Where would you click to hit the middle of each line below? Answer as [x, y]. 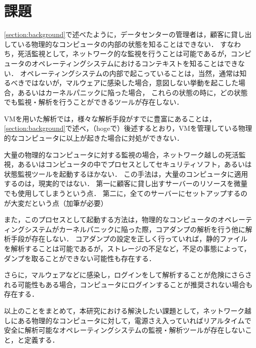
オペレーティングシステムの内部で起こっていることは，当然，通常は [130, 73]
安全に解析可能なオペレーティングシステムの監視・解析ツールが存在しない [125, 330]
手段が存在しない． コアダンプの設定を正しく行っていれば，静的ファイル [129, 239]
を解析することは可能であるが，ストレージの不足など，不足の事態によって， [127, 248]
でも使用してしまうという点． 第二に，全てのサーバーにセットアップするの [126, 193]
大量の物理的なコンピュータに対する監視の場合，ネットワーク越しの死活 [121, 154]
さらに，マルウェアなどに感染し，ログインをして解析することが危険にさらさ [128, 275]
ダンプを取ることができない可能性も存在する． [80, 258]
